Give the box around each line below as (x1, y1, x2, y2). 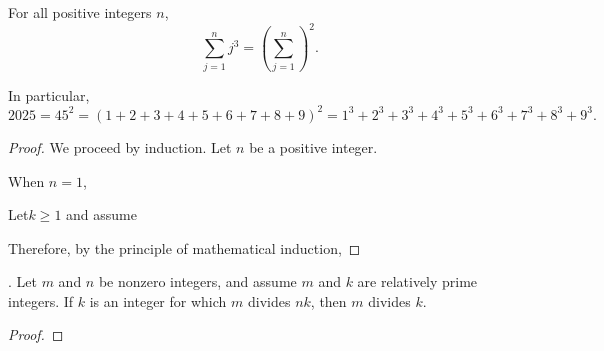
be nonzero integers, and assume (98, 271, 297, 292)
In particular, (8, 84, 90, 105)
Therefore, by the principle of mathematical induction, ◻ (8, 237, 361, 258)
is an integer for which (89, 290, 227, 311)
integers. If (8, 290, 74, 311)
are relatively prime (357, 271, 478, 292)
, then (310, 290, 347, 311)
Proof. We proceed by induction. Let (8, 136, 232, 157)
